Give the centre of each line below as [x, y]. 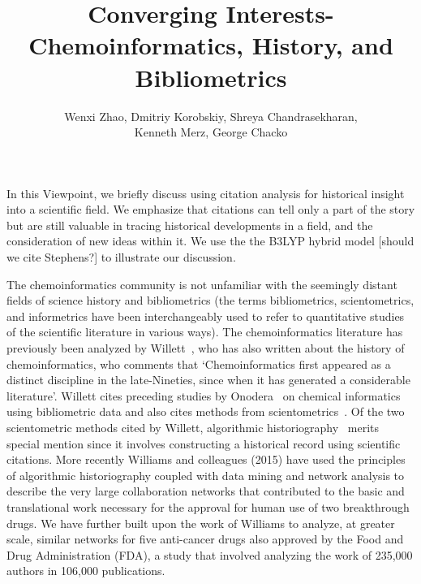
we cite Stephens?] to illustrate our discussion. [121, 257]
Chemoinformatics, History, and [211, 45]
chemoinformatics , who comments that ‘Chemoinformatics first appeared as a [199, 363]
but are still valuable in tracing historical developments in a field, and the [190, 225]
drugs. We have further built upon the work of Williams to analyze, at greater [201, 523]
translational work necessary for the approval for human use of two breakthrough [208, 506]
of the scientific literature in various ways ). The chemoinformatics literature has [205, 332]
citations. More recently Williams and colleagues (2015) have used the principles [206, 459]
